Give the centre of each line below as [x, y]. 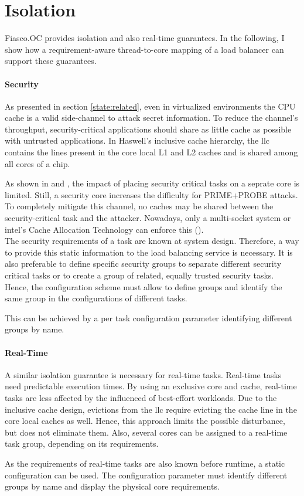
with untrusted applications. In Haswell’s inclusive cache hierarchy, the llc [137, 140]
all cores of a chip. [37, 163]
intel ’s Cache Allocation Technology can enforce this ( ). [104, 229]
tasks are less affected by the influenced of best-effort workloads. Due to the [141, 397]
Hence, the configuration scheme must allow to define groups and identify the [144, 286]
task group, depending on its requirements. [82, 444]
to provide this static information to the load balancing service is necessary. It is [149, 252]
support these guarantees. [51, 61]
